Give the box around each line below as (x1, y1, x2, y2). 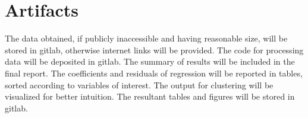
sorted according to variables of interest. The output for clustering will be (5, 78, 274, 91)
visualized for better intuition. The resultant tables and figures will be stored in (5, 90, 295, 103)
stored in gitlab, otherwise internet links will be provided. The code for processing (5, 43, 304, 56)
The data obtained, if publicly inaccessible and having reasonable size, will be (5, 32, 288, 44)
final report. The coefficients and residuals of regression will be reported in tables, (5, 66, 303, 79)
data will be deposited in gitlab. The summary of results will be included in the (5, 55, 295, 68)
